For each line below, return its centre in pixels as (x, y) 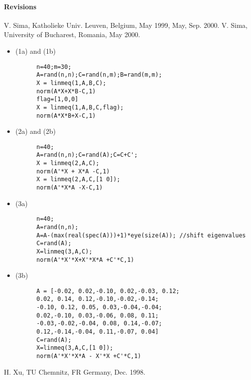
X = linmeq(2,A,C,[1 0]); (78, 179)
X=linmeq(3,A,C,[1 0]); (75, 348)
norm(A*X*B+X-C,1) (66, 116)
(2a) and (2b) (36, 131)
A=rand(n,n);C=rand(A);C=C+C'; (87, 155)
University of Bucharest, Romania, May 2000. (72, 34)
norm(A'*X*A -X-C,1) (69, 188)
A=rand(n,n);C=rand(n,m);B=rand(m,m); (99, 75)
